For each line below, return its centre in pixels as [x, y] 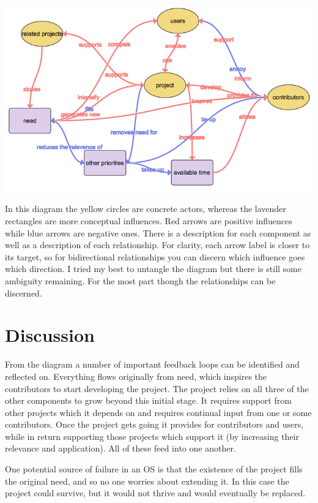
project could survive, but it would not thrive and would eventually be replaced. [155, 493]
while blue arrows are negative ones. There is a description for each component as [158, 233]
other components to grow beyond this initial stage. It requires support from [148, 400]
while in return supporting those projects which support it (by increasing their [152, 436]
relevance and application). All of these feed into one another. [120, 448]
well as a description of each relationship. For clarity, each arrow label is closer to [157, 245]
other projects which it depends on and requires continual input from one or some [158, 412]
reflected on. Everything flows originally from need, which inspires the [136, 376]
